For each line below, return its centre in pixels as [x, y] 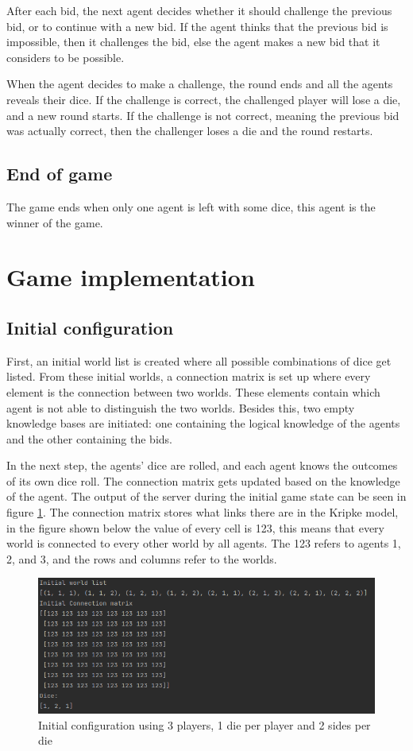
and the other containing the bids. [89, 438]
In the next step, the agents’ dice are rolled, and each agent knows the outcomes [202, 465]
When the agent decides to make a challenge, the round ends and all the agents [200, 84]
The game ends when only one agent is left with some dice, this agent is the [191, 206]
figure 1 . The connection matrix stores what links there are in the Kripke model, [203, 512]
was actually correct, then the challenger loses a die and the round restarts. [190, 131]
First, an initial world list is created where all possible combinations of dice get [199, 360]
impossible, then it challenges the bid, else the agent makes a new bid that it [193, 42]
